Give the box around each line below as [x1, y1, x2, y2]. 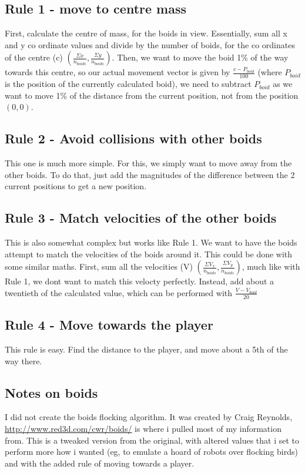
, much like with [242, 260, 300, 273]
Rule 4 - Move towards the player [5, 316, 213, 334]
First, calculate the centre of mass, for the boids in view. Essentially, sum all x [5, 27, 287, 39]
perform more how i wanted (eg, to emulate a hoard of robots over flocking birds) [5, 445, 298, 458]
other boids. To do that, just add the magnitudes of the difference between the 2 [5, 168, 295, 180]
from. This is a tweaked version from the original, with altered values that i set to [5, 434, 300, 446]
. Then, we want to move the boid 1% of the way [112, 51, 289, 63]
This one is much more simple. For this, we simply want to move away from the [5, 157, 292, 169]
